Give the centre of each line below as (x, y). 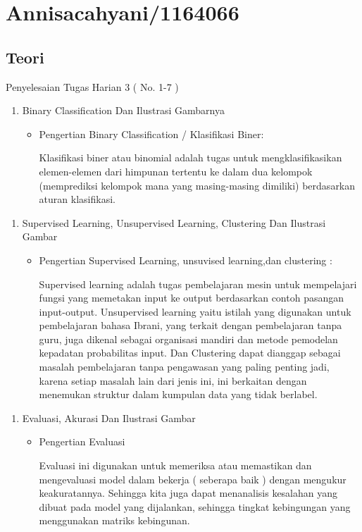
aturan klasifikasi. (77, 199)
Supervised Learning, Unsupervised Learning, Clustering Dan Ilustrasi (174, 222)
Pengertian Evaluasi (82, 441)
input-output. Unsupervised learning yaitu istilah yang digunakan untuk (195, 311)
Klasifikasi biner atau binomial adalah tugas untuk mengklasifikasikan (191, 157)
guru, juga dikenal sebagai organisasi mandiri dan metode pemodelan (188, 339)
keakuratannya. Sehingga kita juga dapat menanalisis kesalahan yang (188, 493)
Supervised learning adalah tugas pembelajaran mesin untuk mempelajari (198, 284)
